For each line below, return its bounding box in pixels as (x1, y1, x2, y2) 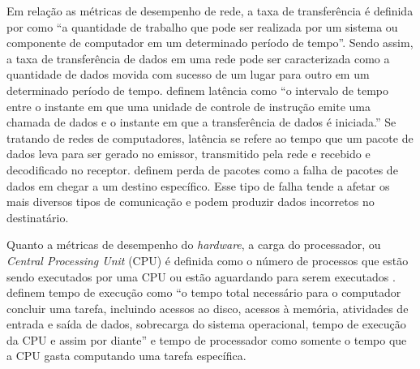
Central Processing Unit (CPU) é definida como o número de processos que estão (6, 251, 409, 268)
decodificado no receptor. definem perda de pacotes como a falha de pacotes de (6, 161, 398, 178)
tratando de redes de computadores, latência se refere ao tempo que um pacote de (6, 129, 414, 146)
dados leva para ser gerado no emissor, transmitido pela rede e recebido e (6, 145, 371, 162)
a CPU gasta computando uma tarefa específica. (6, 347, 246, 364)
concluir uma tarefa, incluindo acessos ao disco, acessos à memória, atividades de (6, 299, 409, 316)
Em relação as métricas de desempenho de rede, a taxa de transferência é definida (6, 2, 414, 19)
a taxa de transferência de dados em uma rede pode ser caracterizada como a (6, 49, 390, 67)
